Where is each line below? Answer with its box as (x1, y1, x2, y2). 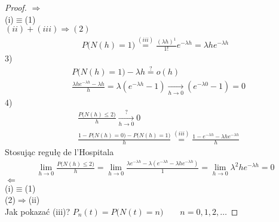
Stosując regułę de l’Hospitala (5, 146, 114, 158)
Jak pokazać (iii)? (5, 205, 70, 217)
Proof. (5, 1, 27, 13)
